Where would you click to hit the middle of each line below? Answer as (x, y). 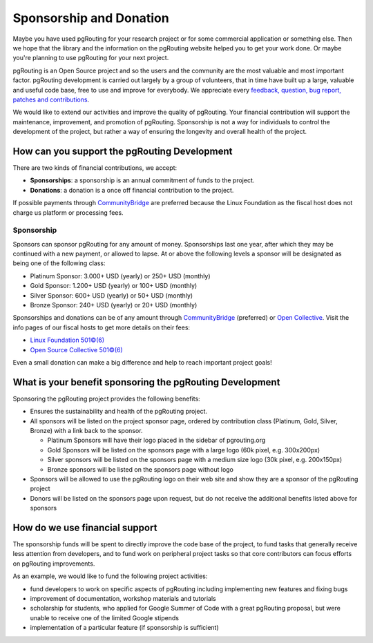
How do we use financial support (85, 527)
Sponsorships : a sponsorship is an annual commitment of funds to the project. (142, 180)
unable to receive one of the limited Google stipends (105, 617)
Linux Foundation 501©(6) (67, 340)
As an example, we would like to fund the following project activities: (110, 576)
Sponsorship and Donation (91, 18)
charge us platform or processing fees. (68, 212)
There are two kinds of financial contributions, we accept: (95, 167)
